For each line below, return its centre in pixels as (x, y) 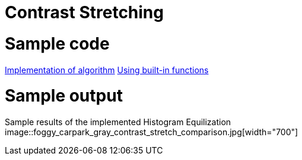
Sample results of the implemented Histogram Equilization (118, 122)
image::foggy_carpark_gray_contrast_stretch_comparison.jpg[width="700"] (152, 132)
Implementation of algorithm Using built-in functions (107, 70)
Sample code (57, 43)
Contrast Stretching (84, 12)
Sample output (64, 96)
